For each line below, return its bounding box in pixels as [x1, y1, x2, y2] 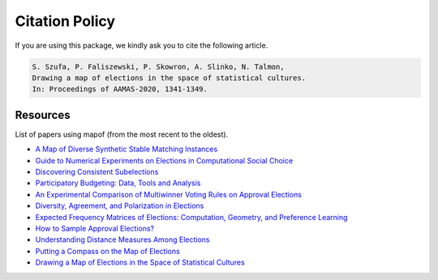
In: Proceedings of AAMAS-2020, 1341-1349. [32, 85, 208, 94]
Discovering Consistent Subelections [35, 167, 159, 176]
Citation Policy [15, 12, 116, 30]
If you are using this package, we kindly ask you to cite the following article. [15, 40, 268, 50]
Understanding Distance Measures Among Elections [35, 235, 210, 244]
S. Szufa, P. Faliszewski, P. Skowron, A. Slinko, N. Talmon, [32, 62, 285, 71]
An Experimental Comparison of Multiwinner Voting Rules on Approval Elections [35, 189, 302, 199]
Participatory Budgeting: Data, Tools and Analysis [35, 178, 201, 188]
